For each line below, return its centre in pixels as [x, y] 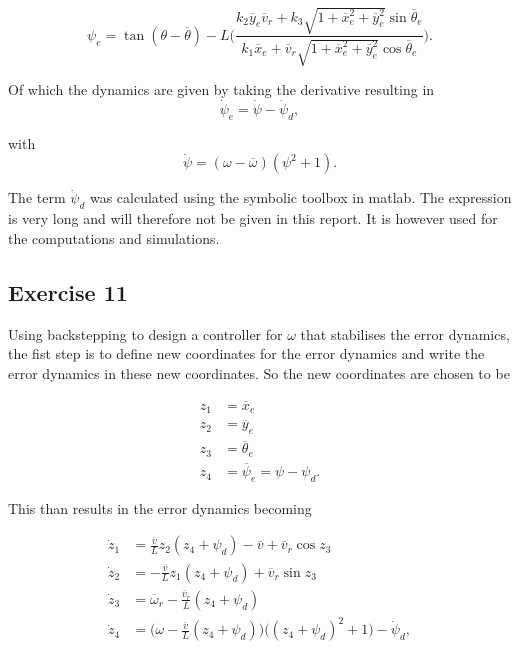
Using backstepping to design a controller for [145, 333]
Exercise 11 [68, 291]
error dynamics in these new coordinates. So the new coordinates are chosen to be [259, 372]
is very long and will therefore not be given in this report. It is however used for [253, 218]
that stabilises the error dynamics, [405, 333]
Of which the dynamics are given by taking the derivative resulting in [221, 88]
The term [37, 197]
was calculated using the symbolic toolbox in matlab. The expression [300, 197]
